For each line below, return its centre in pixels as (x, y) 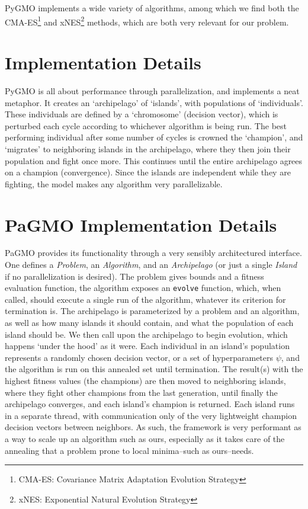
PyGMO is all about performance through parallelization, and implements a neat (152, 90)
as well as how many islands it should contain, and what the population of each (149, 323)
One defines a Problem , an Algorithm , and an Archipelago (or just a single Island (151, 265)
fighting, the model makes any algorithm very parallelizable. (114, 183)
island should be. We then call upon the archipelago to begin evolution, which (146, 334)
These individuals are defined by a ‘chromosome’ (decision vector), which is (142, 114)
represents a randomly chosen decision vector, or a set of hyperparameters (139, 357)
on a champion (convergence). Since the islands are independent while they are (148, 172)
